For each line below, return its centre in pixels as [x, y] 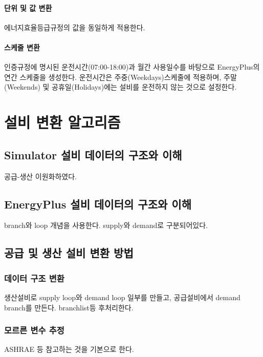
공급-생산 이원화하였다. [41, 176]
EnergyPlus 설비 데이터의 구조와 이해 [98, 204]
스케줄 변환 [22, 47]
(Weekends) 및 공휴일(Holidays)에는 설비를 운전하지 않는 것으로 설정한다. [120, 87]
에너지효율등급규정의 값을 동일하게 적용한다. [75, 27]
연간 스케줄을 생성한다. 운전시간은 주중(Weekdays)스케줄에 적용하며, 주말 [120, 77]
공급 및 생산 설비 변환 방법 [69, 253]
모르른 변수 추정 [34, 330]
